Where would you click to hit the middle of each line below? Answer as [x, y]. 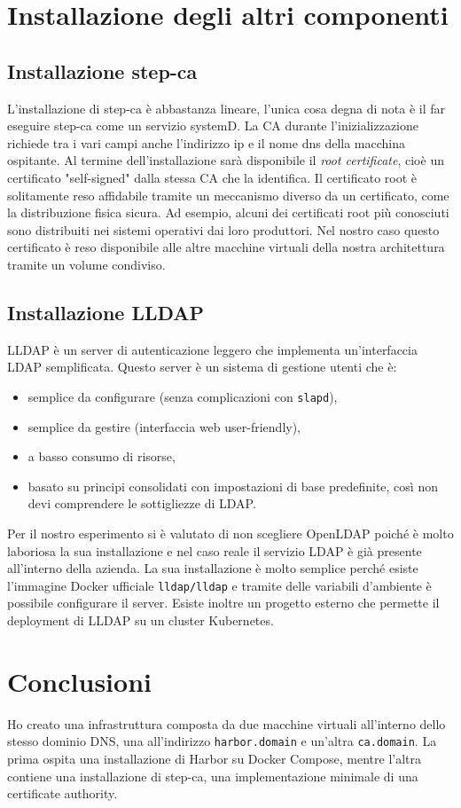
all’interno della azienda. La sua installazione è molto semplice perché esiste [213, 568]
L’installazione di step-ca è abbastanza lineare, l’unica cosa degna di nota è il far [227, 108]
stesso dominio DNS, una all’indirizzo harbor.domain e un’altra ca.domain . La [222, 741]
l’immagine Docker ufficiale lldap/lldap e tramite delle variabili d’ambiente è [219, 585]
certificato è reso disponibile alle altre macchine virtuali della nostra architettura [226, 247]
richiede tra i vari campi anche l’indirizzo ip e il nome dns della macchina [206, 142]
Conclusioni [79, 681]
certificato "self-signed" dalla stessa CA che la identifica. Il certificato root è [212, 177]
